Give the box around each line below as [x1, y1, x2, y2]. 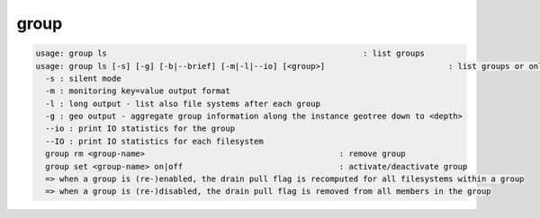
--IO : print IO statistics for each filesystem [45, 135, 265, 146]
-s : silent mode [45, 73, 121, 83]
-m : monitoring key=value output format [45, 86, 231, 96]
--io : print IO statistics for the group [45, 124, 236, 134]
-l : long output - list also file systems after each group [45, 99, 321, 109]
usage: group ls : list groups [35, 48, 425, 58]
